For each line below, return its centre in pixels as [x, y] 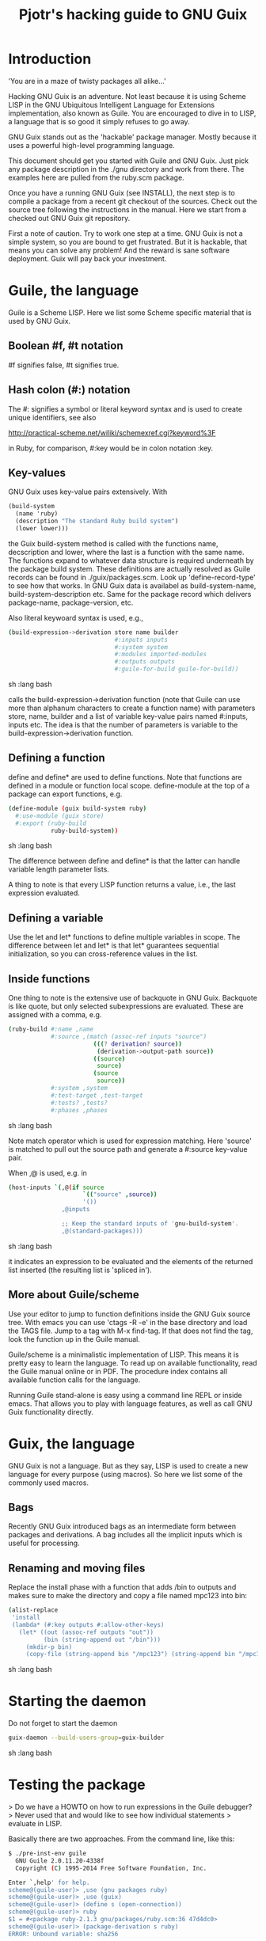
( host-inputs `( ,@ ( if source [56, 1187]
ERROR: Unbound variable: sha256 [63, 1934]
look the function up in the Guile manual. [74, 1339]
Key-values [37, 473]
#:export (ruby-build [51, 823]
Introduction [50, 59]
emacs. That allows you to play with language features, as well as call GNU [130, 1404]
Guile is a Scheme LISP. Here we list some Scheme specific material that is [130, 312]
